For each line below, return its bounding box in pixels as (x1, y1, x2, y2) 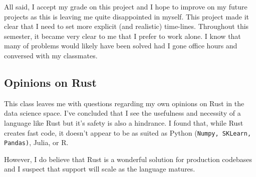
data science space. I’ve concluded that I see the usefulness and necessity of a (4, 108, 241, 118)
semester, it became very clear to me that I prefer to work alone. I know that (4, 30, 241, 41)
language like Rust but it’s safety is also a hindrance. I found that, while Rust (4, 117, 243, 128)
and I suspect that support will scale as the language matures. (4, 164, 195, 174)
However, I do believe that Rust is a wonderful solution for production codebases (4, 154, 252, 164)
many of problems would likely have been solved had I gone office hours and (4, 40, 237, 51)
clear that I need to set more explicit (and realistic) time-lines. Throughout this (4, 21, 249, 31)
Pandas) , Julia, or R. (4, 137, 69, 148)
